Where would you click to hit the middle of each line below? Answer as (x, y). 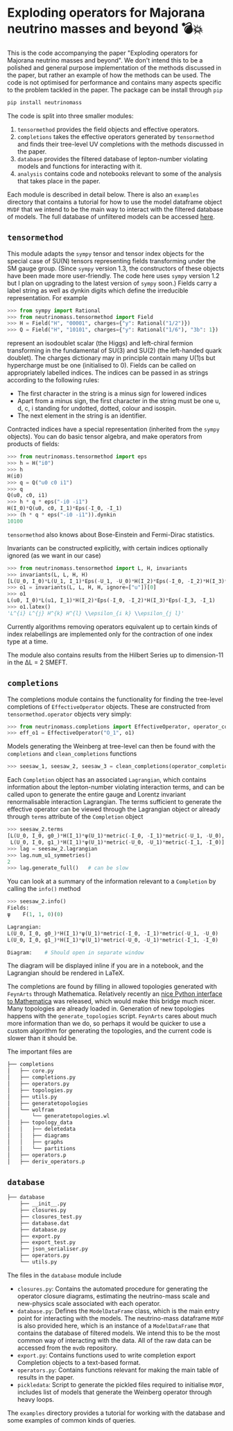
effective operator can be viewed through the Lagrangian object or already (114, 809)
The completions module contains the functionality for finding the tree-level (115, 699)
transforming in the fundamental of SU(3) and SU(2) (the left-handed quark (114, 351)
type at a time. (28, 641)
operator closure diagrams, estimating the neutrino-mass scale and (113, 1296)
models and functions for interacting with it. (79, 166)
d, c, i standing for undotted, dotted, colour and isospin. (97, 409)
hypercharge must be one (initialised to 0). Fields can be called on (102, 366)
